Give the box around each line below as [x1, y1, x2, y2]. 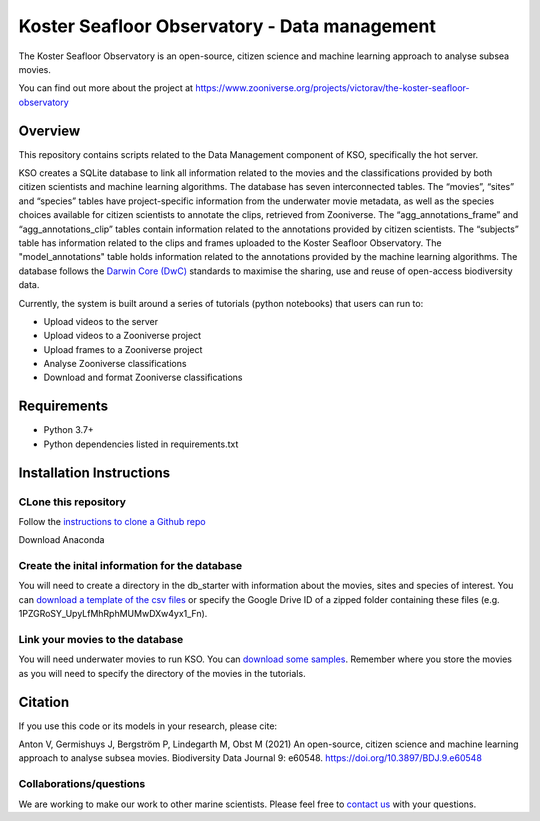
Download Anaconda [18, 534, 105, 546]
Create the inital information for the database [18, 559, 243, 573]
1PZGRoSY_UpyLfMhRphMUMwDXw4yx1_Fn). [18, 608, 208, 620]
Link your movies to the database [18, 633, 184, 647]
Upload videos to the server [43, 315, 159, 327]
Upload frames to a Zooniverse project [43, 343, 203, 355]
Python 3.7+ [43, 424, 94, 436]
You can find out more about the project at [18, 82, 194, 94]
